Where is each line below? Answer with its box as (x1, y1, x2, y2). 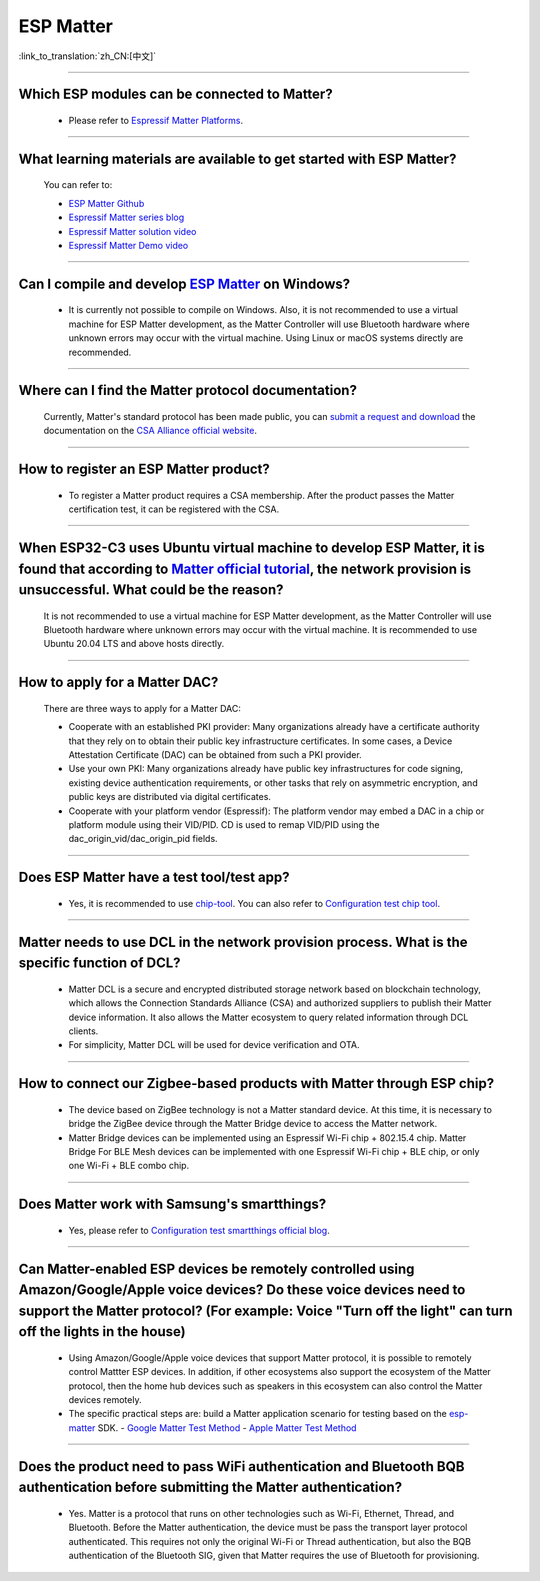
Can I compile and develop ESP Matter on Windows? (18, 275, 351, 292)
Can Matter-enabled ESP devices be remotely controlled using (18, 1260, 415, 1277)
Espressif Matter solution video (68, 225, 197, 237)
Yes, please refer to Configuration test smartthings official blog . (68, 1224, 330, 1236)
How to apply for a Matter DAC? (18, 674, 219, 691)
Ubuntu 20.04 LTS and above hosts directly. (43, 638, 225, 650)
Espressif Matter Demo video (68, 239, 189, 251)
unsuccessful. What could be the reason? (18, 581, 284, 599)
